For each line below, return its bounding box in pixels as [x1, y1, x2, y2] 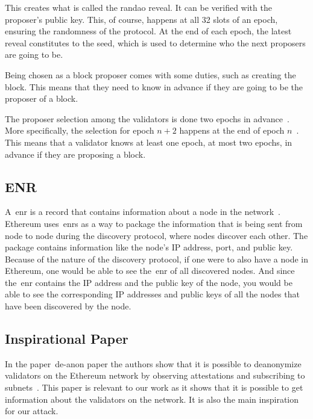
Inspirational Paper [5, 329, 128, 348]
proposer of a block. [5, 92, 78, 105]
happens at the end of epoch [179, 124, 285, 137]
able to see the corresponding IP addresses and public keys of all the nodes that [5, 288, 300, 300]
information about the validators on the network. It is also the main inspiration [5, 393, 299, 405]
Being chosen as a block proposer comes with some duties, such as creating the [5, 68, 296, 81]
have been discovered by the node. [5, 300, 131, 312]
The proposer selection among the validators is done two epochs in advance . [5, 112, 289, 125]
